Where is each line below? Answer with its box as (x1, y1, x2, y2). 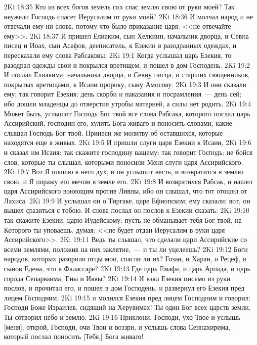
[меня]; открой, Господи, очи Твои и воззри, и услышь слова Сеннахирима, (4, 321, 230, 332)
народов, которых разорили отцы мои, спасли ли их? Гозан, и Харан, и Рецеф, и (4, 253, 247, 264)
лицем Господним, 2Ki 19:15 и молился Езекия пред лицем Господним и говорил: (4, 292, 251, 302)
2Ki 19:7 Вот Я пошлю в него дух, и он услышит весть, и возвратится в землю (4, 166, 243, 177)
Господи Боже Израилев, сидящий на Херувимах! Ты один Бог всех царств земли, (4, 302, 251, 312)
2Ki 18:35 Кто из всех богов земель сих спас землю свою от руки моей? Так (4, 1, 235, 11)
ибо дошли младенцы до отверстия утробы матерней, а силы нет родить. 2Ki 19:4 (4, 98, 252, 108)
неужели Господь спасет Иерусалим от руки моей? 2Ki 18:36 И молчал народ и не (4, 11, 253, 21)
